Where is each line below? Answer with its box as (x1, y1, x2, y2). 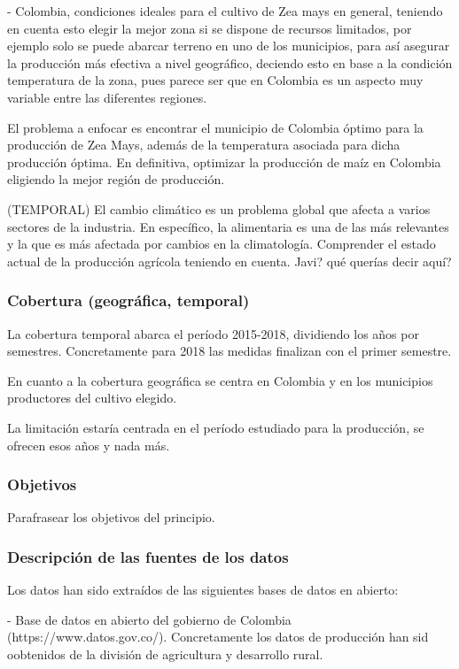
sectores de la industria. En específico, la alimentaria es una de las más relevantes (7, 217, 449, 235)
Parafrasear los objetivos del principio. (7, 508, 215, 527)
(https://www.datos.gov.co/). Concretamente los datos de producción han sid (7, 627, 429, 646)
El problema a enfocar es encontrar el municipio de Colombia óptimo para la (7, 118, 424, 136)
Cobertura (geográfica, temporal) (7, 289, 250, 311)
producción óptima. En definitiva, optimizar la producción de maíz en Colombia (7, 152, 441, 171)
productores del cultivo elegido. (7, 388, 177, 407)
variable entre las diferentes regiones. (7, 88, 207, 106)
